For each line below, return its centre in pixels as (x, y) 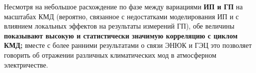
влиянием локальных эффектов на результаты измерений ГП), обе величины (119, 26)
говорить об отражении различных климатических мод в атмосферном (110, 55)
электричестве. (26, 64)
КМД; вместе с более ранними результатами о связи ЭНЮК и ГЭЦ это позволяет (128, 45)
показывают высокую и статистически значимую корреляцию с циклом (121, 35)
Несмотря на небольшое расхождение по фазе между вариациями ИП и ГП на (124, 6)
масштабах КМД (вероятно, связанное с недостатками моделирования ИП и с (122, 16)
